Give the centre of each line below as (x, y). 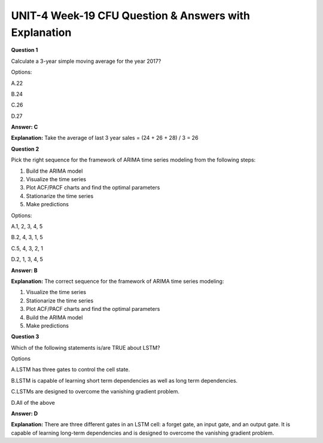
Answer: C (25, 127)
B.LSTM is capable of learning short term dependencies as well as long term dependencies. (124, 380)
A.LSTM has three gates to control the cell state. (71, 369)
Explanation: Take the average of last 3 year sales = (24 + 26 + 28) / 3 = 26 (105, 138)
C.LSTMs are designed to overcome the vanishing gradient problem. (95, 392)
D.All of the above (33, 402)
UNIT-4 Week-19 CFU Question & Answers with (131, 16)
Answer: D (25, 414)
